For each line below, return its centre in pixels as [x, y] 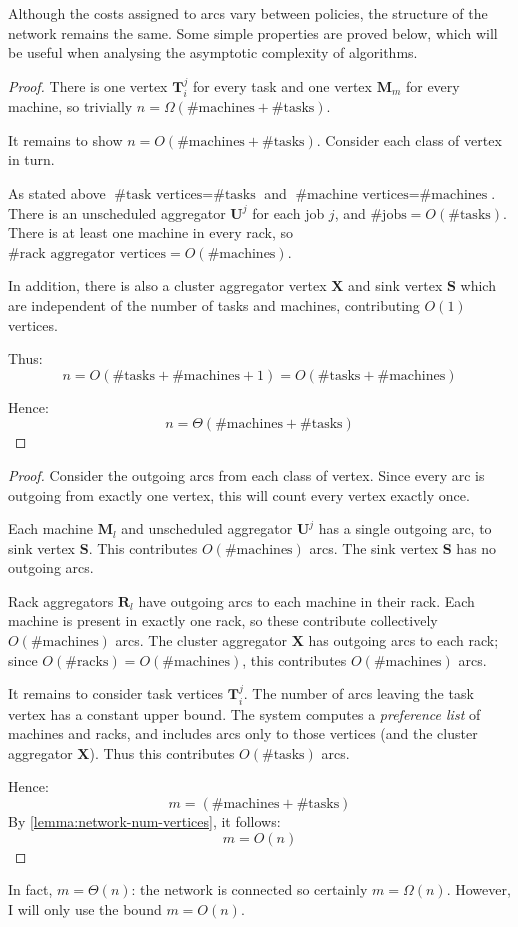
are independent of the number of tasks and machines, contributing [214, 304]
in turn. [31, 159]
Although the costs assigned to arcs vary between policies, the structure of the [248, 13]
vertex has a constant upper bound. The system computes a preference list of [244, 713]
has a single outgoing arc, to [405, 528]
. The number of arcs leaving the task [358, 693]
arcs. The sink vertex [374, 547]
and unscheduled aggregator [207, 528]
